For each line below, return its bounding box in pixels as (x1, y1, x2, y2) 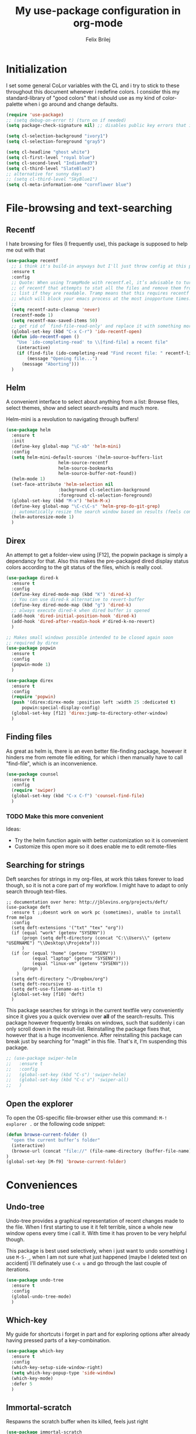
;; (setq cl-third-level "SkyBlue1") (6, 177, 98, 182)
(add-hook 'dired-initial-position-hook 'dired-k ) (11, 613, 137, 619)
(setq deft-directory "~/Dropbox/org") (11, 975, 108, 982)
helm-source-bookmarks (58, 465, 114, 471)
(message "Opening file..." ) (27, 356, 98, 361)
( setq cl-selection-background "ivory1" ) (6, 133, 108, 139)
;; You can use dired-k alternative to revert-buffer (11, 597, 145, 603)
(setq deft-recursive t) (11, 981, 72, 987)
